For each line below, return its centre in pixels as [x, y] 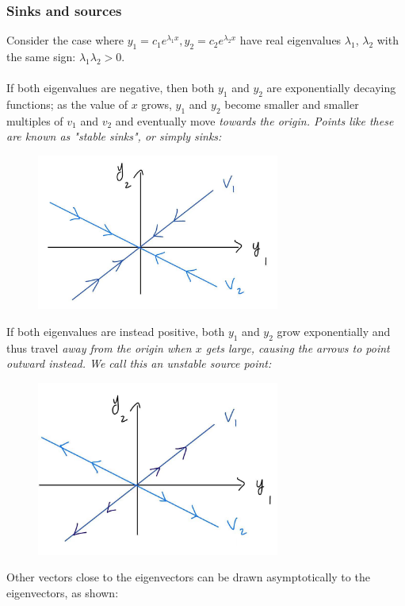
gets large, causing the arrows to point [298, 347]
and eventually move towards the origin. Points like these [254, 120]
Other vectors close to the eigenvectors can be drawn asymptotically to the [188, 577]
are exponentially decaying [331, 88]
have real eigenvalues [290, 40]
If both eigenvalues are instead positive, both [116, 332]
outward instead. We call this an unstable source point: [139, 363]
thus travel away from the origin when [99, 347]
